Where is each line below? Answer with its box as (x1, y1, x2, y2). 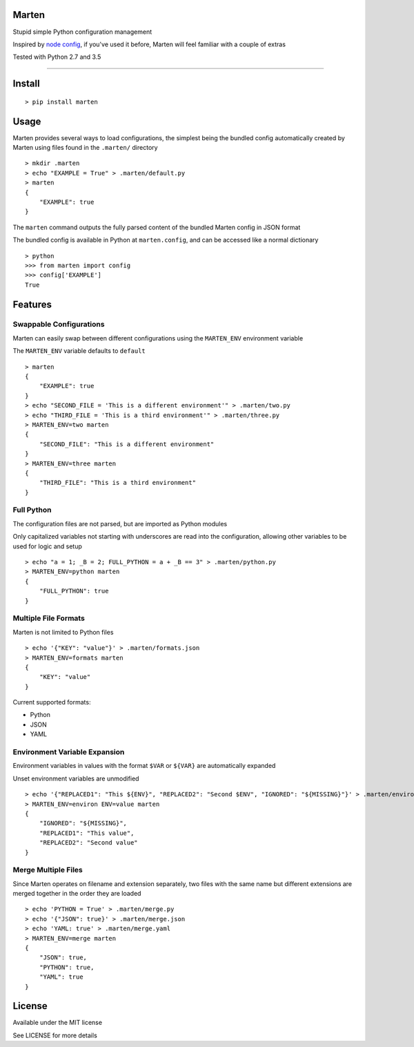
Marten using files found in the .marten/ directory (12, 144, 158, 151)
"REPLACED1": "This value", (39, 829, 135, 837)
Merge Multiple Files (12, 865, 83, 875)
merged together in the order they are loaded (12, 890, 141, 898)
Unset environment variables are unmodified (12, 774, 139, 782)
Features (12, 298, 52, 310)
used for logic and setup (12, 542, 83, 550)
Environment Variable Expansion (12, 747, 125, 756)
